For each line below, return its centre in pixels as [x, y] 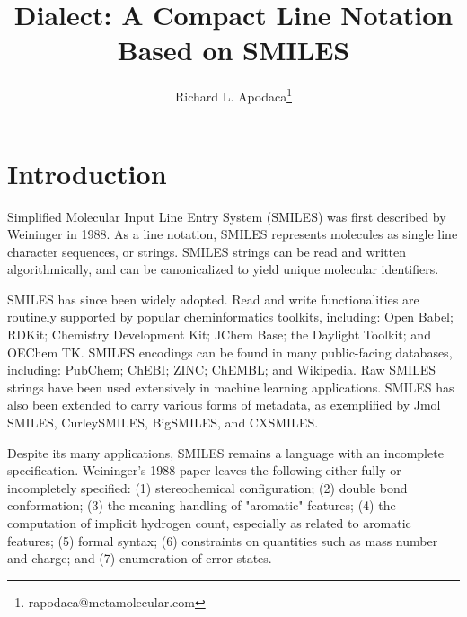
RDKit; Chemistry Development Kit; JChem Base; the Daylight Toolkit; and [219, 335]
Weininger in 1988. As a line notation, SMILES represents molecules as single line [233, 234]
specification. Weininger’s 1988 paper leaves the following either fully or [204, 470]
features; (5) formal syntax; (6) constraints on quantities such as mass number [223, 540]
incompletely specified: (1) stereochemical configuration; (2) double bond [207, 487]
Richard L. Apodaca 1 [233, 95]
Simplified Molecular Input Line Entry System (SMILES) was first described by [227, 216]
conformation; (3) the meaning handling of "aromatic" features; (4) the [202, 505]
